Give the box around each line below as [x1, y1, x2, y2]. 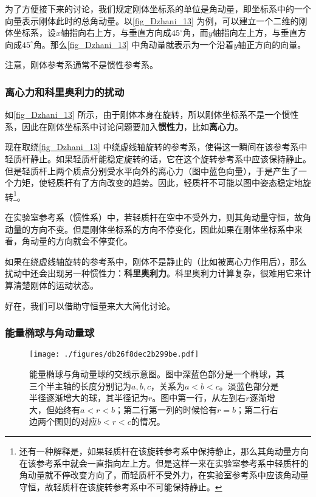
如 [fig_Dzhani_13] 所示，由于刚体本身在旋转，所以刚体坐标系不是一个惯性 [5, 108, 299, 121]
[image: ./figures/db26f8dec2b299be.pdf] [29, 350, 199, 359]
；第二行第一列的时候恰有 [115, 403, 218, 416]
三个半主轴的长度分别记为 [29, 379, 131, 392]
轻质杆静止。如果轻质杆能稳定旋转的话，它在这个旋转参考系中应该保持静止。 [5, 152, 311, 165]
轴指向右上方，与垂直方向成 [61, 26, 172, 39]
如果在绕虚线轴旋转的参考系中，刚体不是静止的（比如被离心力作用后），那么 [5, 255, 307, 267]
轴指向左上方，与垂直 [212, 26, 298, 39]
